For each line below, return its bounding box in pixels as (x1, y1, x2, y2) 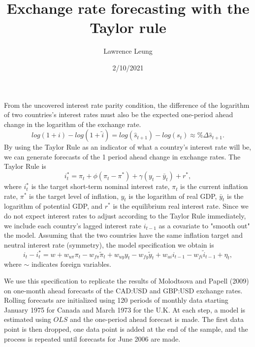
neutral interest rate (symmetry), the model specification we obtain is (4, 239, 214, 250)
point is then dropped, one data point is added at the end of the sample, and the (4, 324, 248, 334)
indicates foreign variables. (31, 259, 111, 269)
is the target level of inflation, (29, 190, 119, 201)
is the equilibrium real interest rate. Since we (113, 201, 249, 211)
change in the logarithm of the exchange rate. (4, 119, 141, 129)
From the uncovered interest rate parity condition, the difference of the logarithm (4, 99, 250, 110)
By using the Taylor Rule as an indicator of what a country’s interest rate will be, (4, 142, 252, 152)
